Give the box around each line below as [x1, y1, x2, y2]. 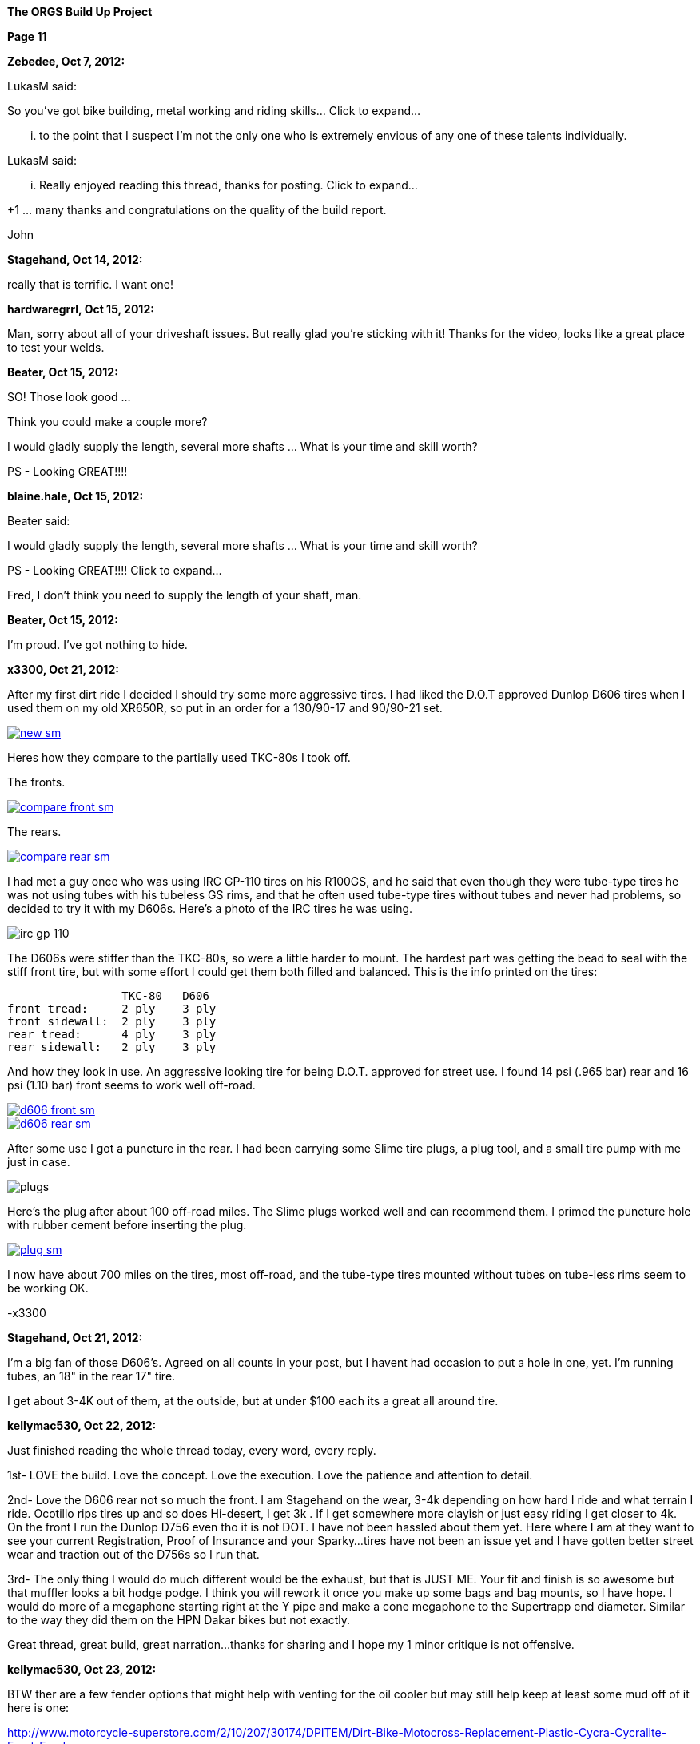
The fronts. [7, 775, 66, 789]
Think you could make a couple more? [7, 415, 208, 428]
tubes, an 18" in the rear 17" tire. [7, 1369, 176, 1383]
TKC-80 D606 [121, 989, 209, 1002]
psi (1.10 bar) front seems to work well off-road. [7, 1078, 256, 1092]
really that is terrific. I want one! [7, 277, 173, 291]
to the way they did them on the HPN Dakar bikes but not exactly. [7, 1613, 351, 1627]
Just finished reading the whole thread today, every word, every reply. [7, 1443, 376, 1457]
